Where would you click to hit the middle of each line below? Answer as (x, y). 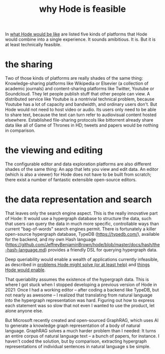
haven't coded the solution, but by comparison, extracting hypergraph (76, 341)
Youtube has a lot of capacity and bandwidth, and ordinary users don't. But (81, 104)
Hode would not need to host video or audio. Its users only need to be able (81, 110)
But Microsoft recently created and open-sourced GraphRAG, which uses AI (82, 320)
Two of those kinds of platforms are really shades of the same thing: (74, 78)
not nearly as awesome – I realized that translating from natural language (79, 295)
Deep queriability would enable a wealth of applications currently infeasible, (82, 259)
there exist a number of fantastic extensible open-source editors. (71, 180)
